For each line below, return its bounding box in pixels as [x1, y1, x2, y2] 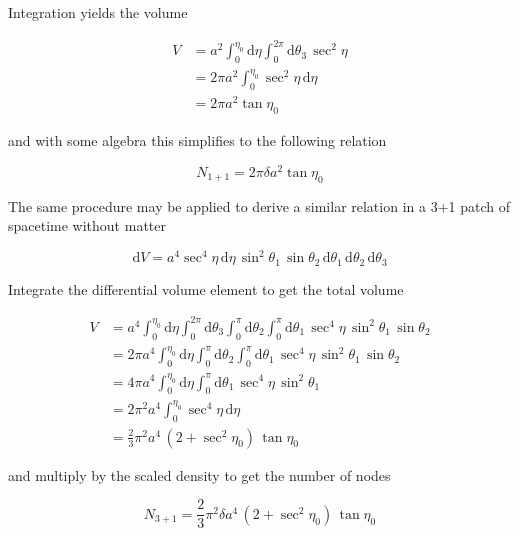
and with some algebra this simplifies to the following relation [8, 130, 387, 151]
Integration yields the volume [8, 2, 188, 22]
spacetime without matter [8, 215, 166, 236]
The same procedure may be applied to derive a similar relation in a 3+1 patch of [8, 195, 510, 216]
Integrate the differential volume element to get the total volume [8, 278, 404, 299]
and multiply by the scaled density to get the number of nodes [8, 464, 391, 485]
